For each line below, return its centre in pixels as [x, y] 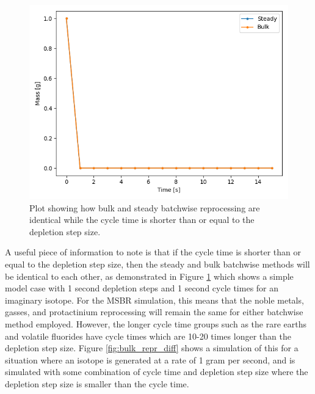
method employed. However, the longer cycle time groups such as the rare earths [156, 323]
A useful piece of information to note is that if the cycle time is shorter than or [153, 252]
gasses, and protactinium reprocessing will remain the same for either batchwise [154, 312]
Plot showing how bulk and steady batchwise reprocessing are [145, 207]
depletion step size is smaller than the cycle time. [97, 383]
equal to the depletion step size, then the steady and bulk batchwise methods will [157, 264]
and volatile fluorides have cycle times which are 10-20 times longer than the [148, 336]
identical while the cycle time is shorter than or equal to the [142, 220]
